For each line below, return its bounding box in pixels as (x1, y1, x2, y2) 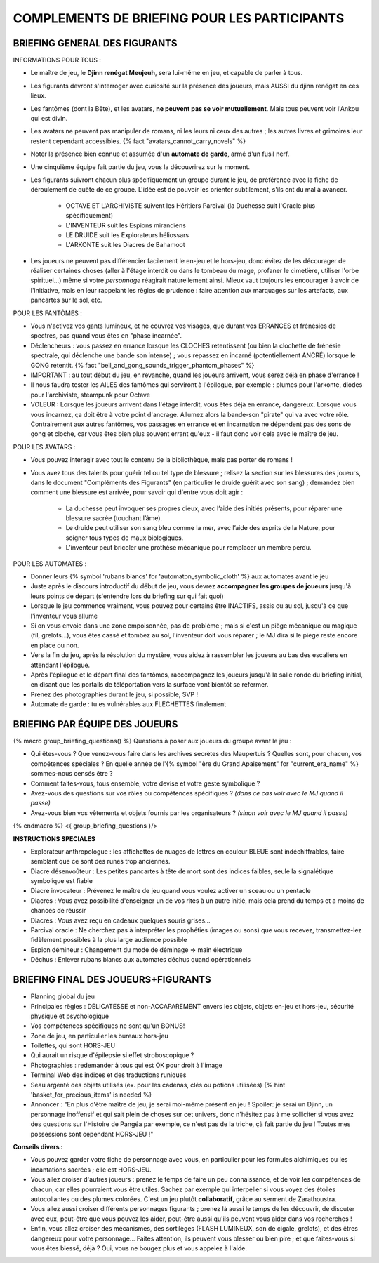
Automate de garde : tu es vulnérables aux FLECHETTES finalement (30, 700, 227, 708)
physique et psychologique (30, 1012, 109, 1020)
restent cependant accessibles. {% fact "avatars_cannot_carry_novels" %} (30, 137, 246, 145)
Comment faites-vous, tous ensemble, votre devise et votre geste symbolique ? (30, 779, 260, 788)
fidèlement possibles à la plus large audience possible (30, 936, 187, 944)
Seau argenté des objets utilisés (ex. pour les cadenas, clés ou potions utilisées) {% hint (30, 1080, 286, 1089)
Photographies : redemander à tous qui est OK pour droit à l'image (30, 1061, 222, 1069)
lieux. (30, 91, 46, 100)
